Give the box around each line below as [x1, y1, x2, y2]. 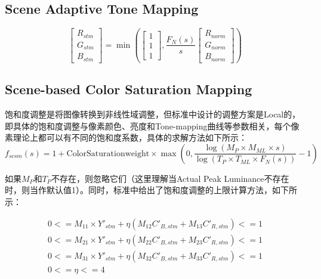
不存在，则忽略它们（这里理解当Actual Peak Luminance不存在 [51, 172, 289, 184]
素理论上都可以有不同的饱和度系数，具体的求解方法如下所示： [5, 131, 247, 144]
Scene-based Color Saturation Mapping [5, 80, 252, 98]
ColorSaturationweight [66, 149, 150, 158]
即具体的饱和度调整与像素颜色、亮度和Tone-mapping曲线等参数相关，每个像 [5, 119, 300, 132]
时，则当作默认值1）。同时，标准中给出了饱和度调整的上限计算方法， [5, 184, 272, 196]
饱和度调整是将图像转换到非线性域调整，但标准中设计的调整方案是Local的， [5, 107, 301, 120]
